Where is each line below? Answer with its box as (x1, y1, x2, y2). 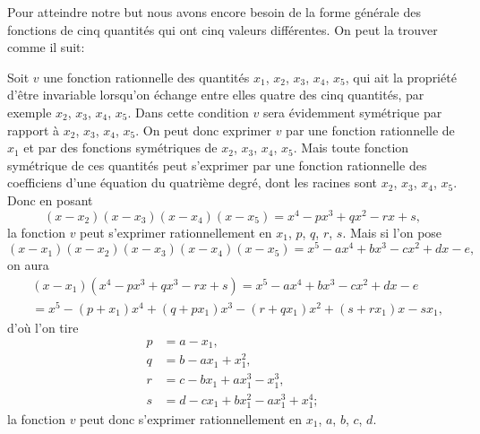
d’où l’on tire (7, 318, 79, 337)
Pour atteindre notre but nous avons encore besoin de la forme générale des (7, 3, 421, 21)
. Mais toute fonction (293, 138, 409, 157)
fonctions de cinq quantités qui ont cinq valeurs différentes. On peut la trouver (7, 20, 438, 39)
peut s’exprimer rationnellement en (80, 222, 272, 241)
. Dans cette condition (127, 102, 249, 121)
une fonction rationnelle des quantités (43, 67, 250, 86)
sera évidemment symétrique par (262, 102, 442, 121)
